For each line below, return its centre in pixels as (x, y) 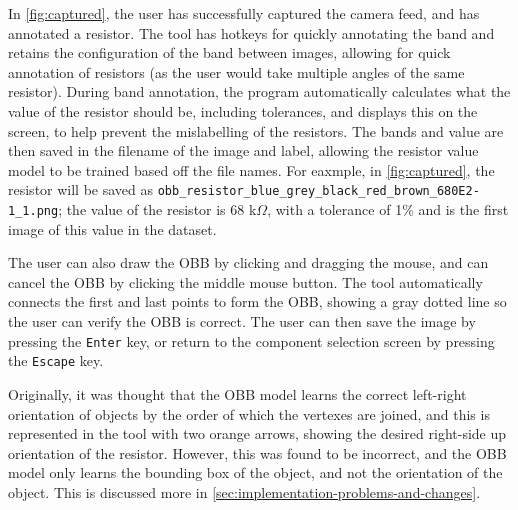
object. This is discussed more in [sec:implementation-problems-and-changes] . (244, 491)
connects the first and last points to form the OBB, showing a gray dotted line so (257, 301)
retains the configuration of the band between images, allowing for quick (229, 52)
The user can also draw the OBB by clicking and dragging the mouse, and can (248, 262)
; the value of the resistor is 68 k (157, 209)
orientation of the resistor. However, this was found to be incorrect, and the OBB (257, 452)
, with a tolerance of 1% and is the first (388, 209)
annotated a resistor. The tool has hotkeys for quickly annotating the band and (251, 32)
